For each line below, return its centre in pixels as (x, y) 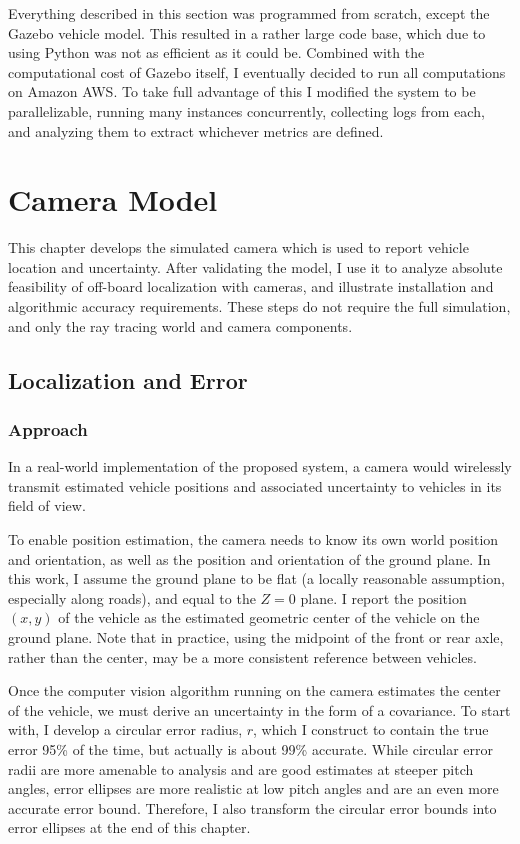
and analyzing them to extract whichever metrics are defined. (196, 130)
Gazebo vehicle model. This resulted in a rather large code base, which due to (247, 32)
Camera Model (113, 199)
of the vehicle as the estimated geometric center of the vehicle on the (269, 617)
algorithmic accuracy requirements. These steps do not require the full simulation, (259, 306)
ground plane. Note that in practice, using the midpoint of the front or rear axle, (256, 637)
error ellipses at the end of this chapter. (129, 827)
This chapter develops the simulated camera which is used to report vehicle (238, 247)
